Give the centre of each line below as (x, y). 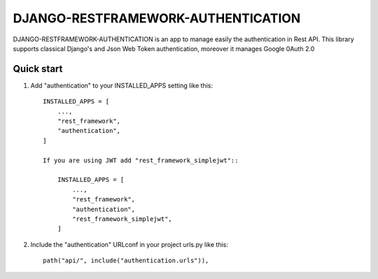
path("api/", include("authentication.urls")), (126, 261)
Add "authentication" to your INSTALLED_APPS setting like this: (122, 85)
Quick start (38, 69)
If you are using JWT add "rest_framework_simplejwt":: (141, 160)
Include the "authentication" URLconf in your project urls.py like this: (129, 244)
